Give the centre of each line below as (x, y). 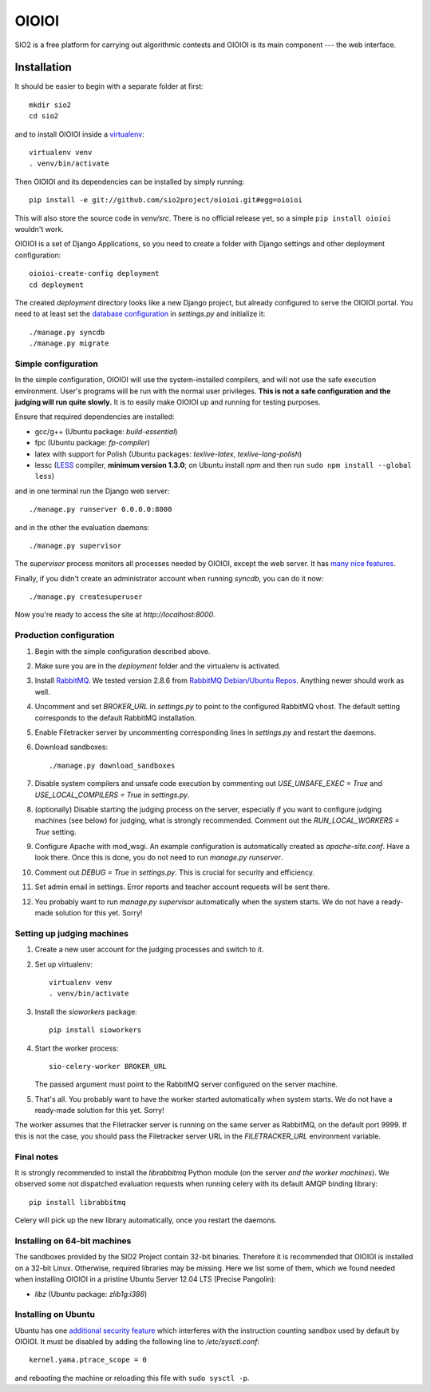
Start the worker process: (77, 1048)
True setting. (55, 832)
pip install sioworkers (95, 1030)
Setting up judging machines (72, 933)
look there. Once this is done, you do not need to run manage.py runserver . (159, 858)
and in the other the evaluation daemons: (82, 527)
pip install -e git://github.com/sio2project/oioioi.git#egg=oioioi (166, 200)
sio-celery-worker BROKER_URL (108, 1066)
